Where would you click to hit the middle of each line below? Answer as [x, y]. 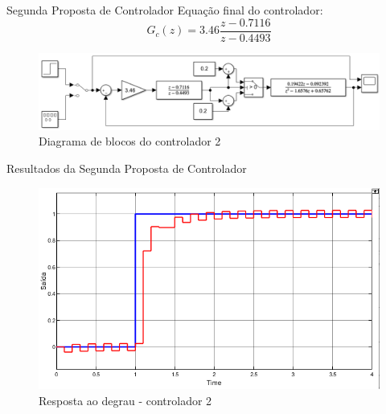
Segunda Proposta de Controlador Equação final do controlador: [165, 10]
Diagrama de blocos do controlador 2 [130, 141]
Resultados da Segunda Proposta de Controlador [127, 168]
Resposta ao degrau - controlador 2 [125, 400]
